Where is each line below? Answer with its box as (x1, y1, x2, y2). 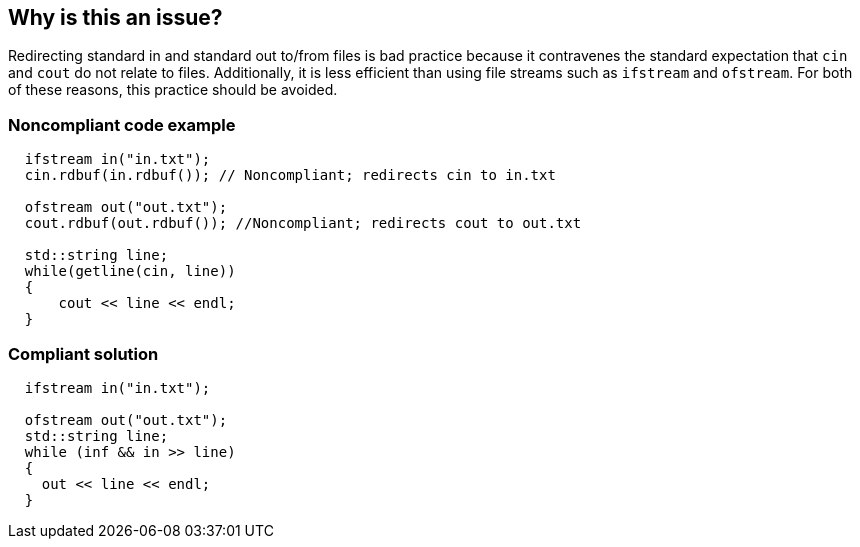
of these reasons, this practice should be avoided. (8, 81, 338, 99)
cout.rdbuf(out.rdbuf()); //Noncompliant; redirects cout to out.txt (24, 215, 582, 232)
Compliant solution (8, 343, 159, 364)
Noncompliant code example (8, 114, 236, 135)
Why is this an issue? (8, 5, 223, 30)
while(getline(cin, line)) (24, 263, 236, 280)
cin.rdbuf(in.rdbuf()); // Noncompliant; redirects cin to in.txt (24, 167, 556, 184)
